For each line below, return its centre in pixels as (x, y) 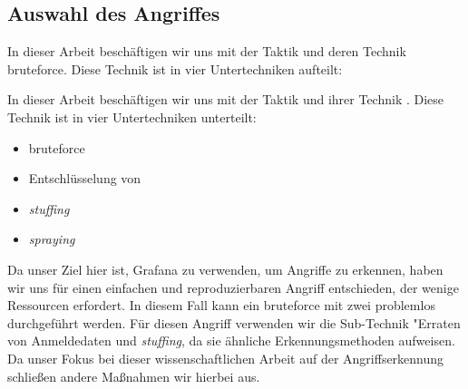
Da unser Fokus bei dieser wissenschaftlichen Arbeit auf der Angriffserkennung (226, 358)
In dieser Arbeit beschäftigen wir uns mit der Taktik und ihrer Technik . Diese (226, 99)
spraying (52, 239)
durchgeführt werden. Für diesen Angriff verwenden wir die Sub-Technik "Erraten (234, 322)
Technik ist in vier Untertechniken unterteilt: (132, 117)
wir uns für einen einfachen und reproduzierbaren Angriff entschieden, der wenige (233, 287)
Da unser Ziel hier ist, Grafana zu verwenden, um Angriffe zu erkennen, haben (225, 269)
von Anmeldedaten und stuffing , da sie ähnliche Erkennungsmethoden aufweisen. (231, 340)
